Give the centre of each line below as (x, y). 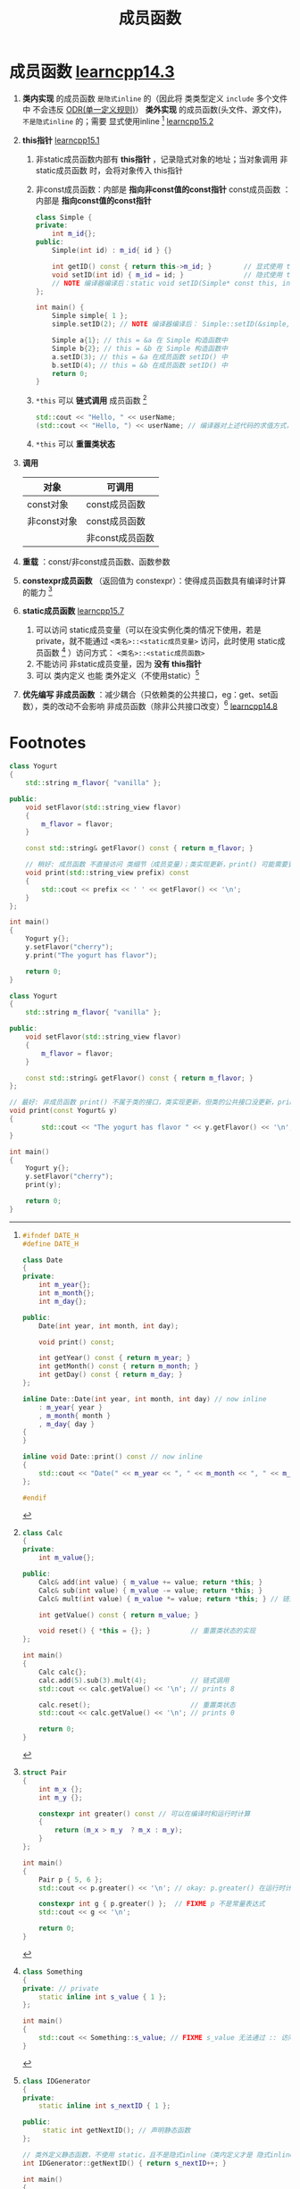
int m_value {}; (67, 1558)
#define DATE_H (50, 1244)
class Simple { (63, 217)
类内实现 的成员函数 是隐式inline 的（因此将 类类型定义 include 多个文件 (155, 98)
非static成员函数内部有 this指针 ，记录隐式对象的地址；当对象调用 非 (162, 159)
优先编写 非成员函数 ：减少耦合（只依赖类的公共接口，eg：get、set (146, 694)
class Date (42, 1260)
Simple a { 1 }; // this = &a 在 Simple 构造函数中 (140, 340)
